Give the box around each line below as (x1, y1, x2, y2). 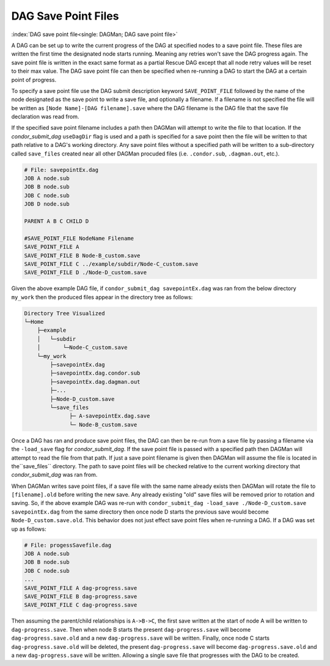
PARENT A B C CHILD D (24, 217, 89, 225)
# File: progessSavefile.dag (24, 542, 112, 548)
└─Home (24, 318, 44, 326)
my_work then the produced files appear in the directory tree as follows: (11, 293, 193, 301)
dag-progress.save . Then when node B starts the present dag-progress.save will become (11, 626, 251, 633)
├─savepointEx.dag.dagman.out (50, 378, 141, 385)
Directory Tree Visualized (24, 310, 105, 316)
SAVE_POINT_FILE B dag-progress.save (24, 593, 137, 600)
